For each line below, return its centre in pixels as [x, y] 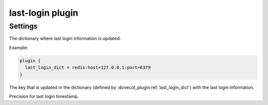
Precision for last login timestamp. [44, 96]
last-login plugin [44, 13]
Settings [23, 26]
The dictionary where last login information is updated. [65, 38]
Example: [19, 47]
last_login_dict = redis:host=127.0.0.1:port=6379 [88, 68]
